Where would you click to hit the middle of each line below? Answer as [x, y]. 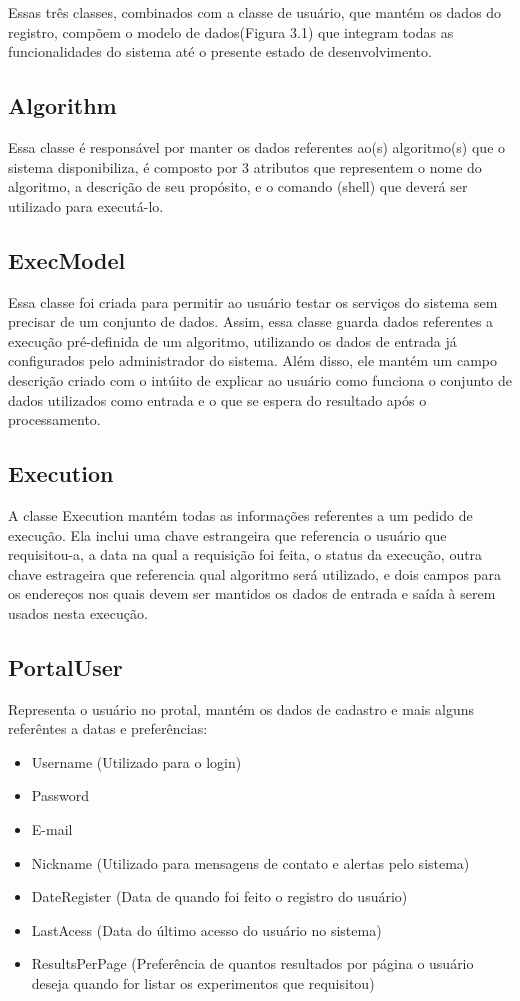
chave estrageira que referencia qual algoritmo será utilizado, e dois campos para [254, 573]
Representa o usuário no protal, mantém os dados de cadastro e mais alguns [241, 708]
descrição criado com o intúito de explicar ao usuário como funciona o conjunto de [260, 379]
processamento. [54, 419]
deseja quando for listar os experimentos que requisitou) [203, 983]
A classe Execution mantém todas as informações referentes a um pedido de [240, 514]
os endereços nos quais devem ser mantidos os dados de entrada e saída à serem [252, 593]
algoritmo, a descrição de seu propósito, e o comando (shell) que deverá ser [238, 186]
